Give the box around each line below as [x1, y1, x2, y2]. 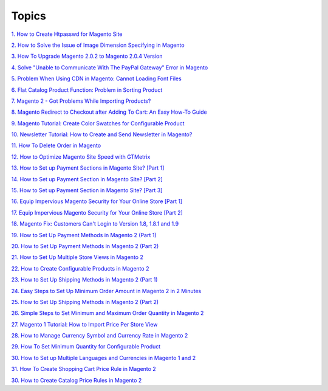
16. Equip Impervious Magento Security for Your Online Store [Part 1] [11, 198, 183, 205]
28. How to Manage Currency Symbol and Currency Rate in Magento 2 [11, 332, 188, 339]
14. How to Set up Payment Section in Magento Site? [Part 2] [11, 175, 163, 182]
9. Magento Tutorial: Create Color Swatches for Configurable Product [11, 119, 185, 127]
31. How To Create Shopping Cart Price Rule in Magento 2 [11, 365, 156, 373]
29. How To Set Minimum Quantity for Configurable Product [11, 343, 161, 350]
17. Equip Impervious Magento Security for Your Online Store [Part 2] [11, 209, 183, 216]
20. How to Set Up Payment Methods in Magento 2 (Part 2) [11, 242, 159, 249]
